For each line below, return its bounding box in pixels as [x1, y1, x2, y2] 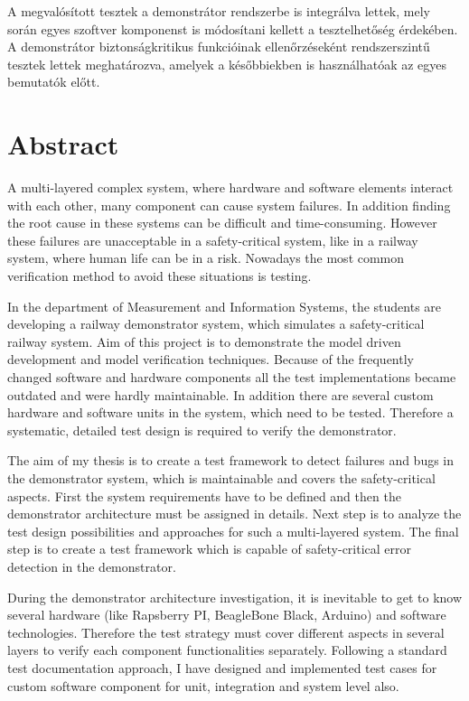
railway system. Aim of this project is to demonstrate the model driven [7, 332, 401, 350]
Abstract [7, 126, 119, 163]
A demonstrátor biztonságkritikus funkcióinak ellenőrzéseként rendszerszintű [7, 37, 430, 56]
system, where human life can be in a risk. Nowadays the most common [7, 248, 405, 267]
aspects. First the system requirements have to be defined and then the [7, 486, 401, 505]
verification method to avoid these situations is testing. [7, 266, 312, 285]
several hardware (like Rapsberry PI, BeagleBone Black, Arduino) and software [7, 605, 446, 624]
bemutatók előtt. [7, 72, 100, 91]
